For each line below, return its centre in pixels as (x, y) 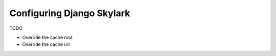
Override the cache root (48, 37)
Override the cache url (46, 44)
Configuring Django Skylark (70, 13)
